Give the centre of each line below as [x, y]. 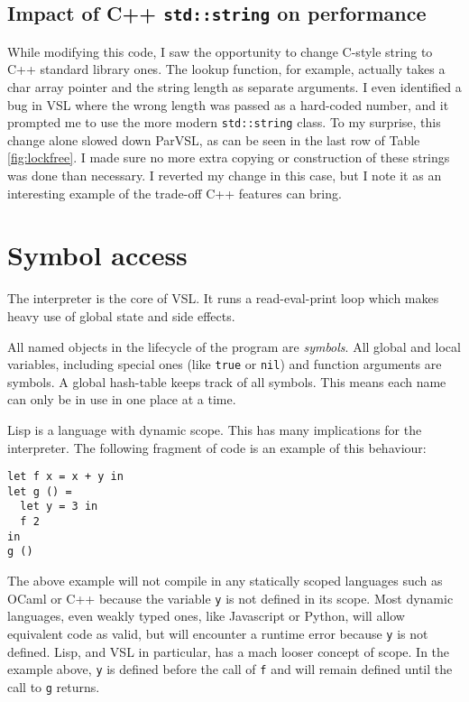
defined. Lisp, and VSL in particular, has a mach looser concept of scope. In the [229, 651]
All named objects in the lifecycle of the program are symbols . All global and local [234, 346]
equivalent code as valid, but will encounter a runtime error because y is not [218, 633]
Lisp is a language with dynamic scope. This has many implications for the [215, 429]
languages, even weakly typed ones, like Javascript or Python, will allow [206, 616]
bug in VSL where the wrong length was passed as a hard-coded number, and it [228, 104]
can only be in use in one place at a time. [122, 399]
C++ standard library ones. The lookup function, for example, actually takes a [226, 69]
